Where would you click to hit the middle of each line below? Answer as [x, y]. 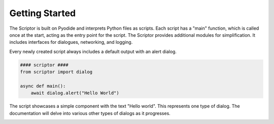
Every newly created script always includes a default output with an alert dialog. [93, 51]
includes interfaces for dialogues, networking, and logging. [71, 42]
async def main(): [43, 86]
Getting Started [43, 13]
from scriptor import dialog [56, 72]
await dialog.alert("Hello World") [75, 93]
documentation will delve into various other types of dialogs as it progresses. [90, 113]
